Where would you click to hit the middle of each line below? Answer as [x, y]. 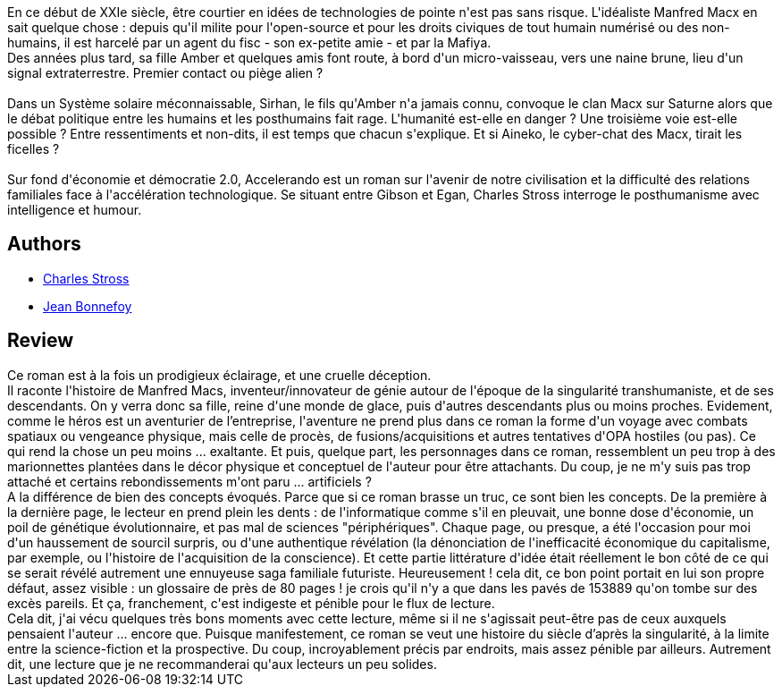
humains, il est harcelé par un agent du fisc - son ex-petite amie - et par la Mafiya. [249, 42]
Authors [44, 244]
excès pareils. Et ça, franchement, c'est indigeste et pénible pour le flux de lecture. [251, 603]
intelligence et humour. [75, 210]
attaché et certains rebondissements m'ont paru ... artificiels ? [189, 481]
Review [41, 341]
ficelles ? [34, 149]
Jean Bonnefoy [88, 306]
